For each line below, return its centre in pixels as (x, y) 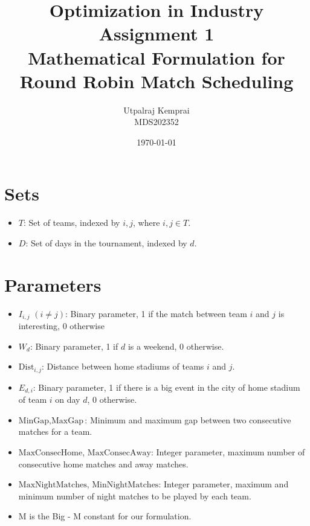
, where (147, 223)
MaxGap (68, 421)
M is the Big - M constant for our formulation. (105, 516)
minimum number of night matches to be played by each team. (135, 496)
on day (68, 399)
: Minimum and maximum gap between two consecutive (188, 419)
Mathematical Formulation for (157, 57)
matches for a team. (55, 431)
